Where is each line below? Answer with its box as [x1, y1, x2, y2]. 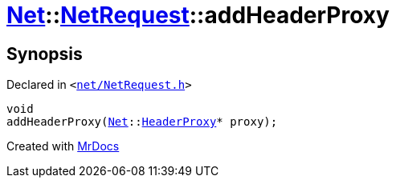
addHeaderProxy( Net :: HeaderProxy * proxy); [6, 115, 278, 129]
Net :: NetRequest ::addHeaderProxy [6, 2, 390, 29]
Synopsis [6, 43, 83, 64]
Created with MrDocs [6, 139, 120, 154]
